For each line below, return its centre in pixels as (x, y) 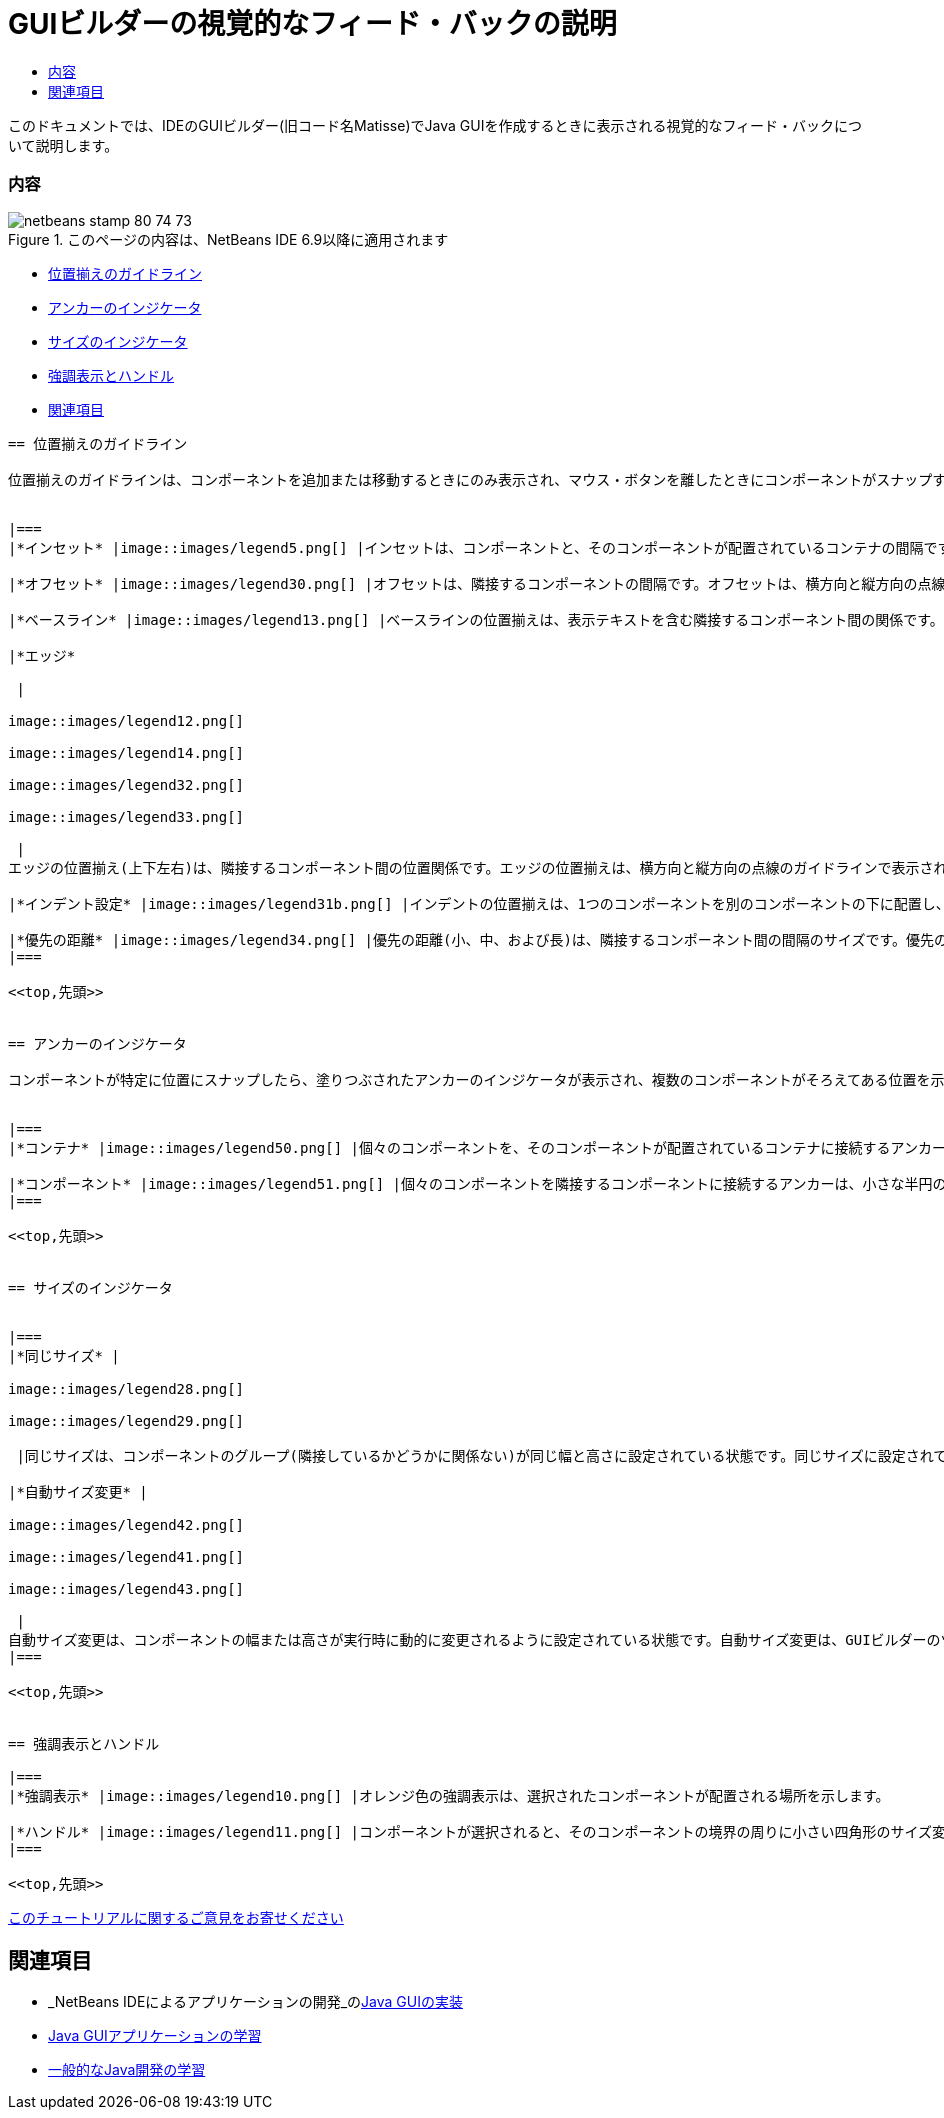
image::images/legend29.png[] (126, 1420)
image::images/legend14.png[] (126, 752)
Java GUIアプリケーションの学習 (155, 2036)
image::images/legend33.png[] (126, 816)
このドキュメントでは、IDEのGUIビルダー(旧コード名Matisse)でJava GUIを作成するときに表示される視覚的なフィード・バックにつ (435, 125)
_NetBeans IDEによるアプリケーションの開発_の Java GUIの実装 (255, 2002)
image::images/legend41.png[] (126, 1556)
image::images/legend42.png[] (126, 1524)
